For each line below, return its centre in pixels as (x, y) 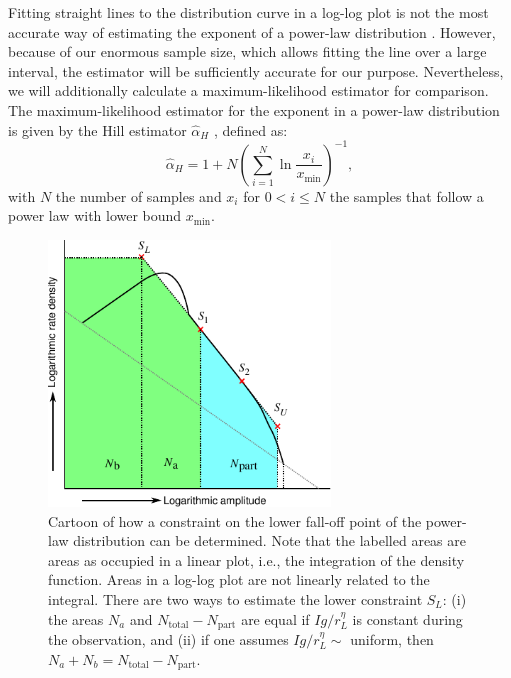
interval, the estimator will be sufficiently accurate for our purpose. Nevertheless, (256, 70)
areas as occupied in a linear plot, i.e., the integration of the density (256, 559)
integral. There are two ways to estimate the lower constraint (235, 598)
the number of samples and (138, 195)
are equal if (275, 618)
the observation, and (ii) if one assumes (168, 638)
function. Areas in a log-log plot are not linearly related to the (239, 579)
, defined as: (250, 129)
